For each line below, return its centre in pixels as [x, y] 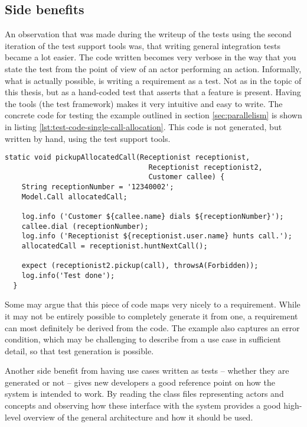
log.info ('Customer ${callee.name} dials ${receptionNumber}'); [153, 217]
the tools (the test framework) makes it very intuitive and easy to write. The [144, 103]
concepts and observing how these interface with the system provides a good [143, 405]
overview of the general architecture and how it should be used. [138, 417]
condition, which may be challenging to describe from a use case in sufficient [143, 339]
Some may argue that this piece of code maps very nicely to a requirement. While [153, 304]
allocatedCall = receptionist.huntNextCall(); [115, 246]
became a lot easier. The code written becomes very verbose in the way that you [151, 57]
